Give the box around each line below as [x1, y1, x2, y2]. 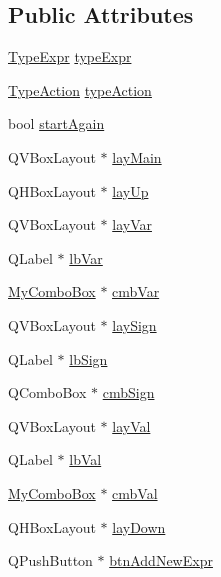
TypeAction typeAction [8, 79, 152, 100]
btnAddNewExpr [109, 550, 213, 571]
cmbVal [112, 482, 158, 503]
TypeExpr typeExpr [8, 46, 132, 67]
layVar [112, 214, 152, 235]
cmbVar [112, 281, 160, 302]
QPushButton [8, 550, 93, 571]
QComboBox [8, 382, 87, 403]
